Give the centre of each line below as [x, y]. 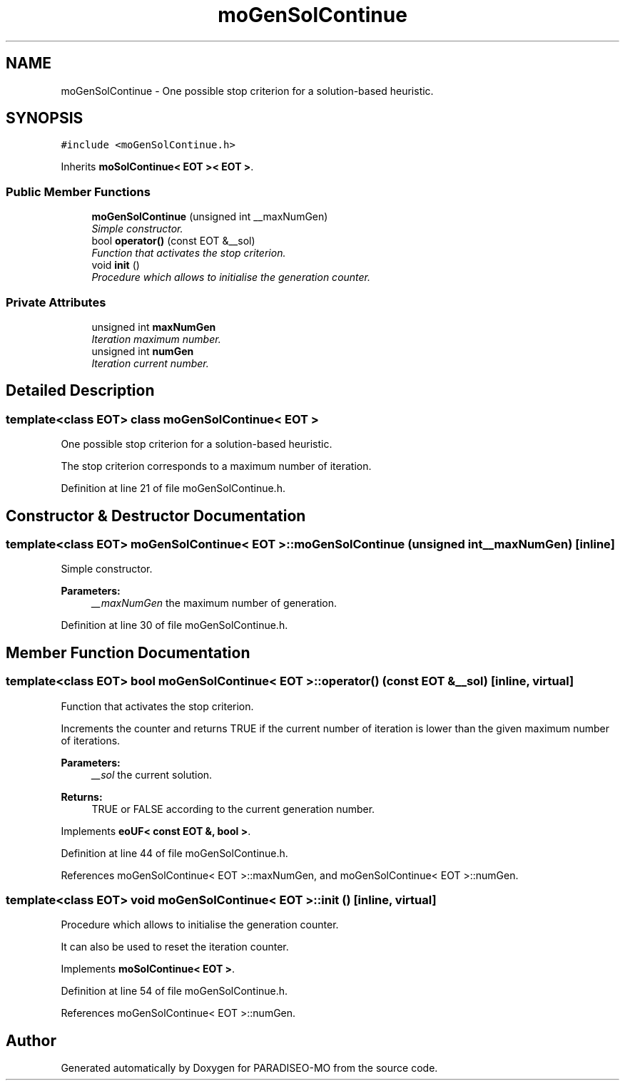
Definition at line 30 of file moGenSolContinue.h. [174, 625]
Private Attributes [56, 302]
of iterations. [91, 740]
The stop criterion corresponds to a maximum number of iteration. [216, 466]
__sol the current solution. [152, 774]
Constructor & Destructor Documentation [156, 516]
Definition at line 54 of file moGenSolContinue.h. [174, 991]
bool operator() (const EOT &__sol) [173, 241]
